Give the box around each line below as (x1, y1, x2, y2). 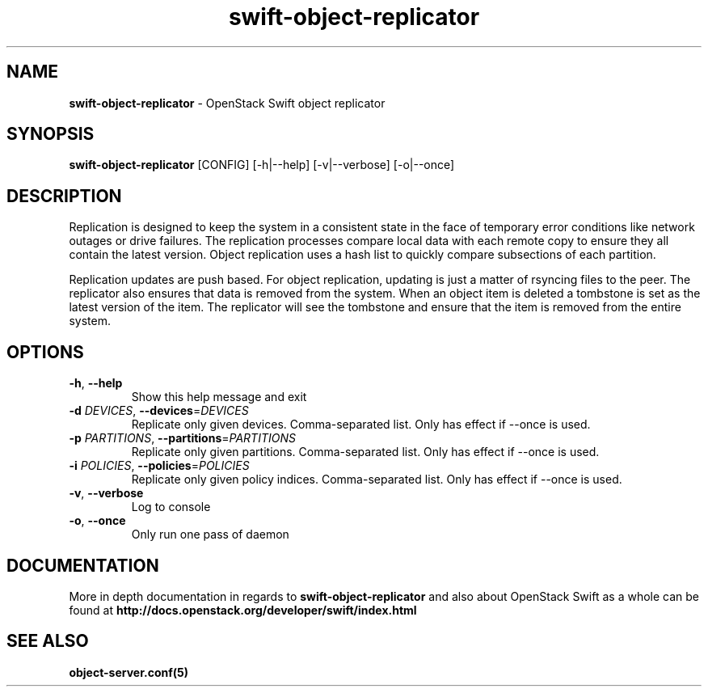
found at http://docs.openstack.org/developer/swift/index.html (69, 602, 417, 617)
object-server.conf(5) (69, 665, 189, 679)
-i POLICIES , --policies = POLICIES (69, 458, 250, 473)
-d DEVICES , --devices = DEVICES (69, 404, 249, 418)
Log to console (131, 500, 211, 514)
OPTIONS (6, 341, 84, 362)
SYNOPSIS (6, 124, 95, 145)
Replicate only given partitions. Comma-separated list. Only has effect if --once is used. (131, 445, 600, 459)
